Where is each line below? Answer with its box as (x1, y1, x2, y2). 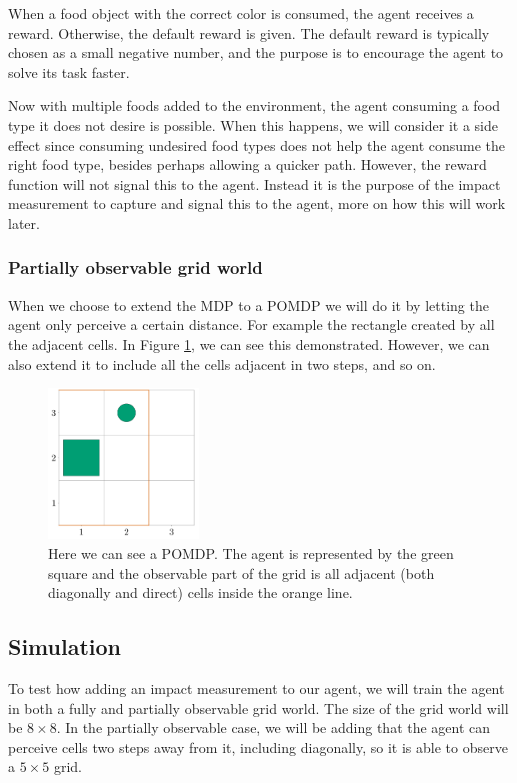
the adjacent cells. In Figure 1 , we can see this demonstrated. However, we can (8, 333, 490, 354)
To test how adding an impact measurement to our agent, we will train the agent (8, 678, 505, 699)
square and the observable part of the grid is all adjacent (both (48, 562, 435, 583)
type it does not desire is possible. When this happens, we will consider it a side (8, 114, 498, 135)
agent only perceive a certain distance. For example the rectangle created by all (8, 314, 495, 335)
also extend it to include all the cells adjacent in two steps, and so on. (8, 353, 436, 374)
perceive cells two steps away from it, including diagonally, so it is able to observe (8, 736, 508, 757)
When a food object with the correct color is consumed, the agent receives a (8, 3, 474, 23)
